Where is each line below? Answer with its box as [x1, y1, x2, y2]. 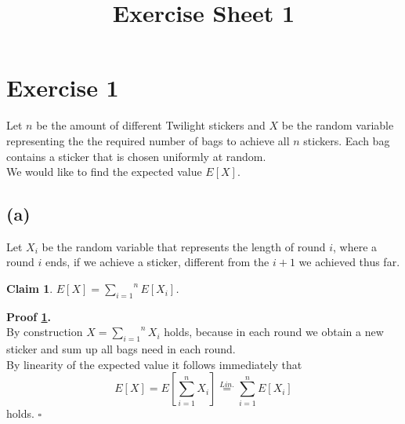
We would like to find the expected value [6, 163, 202, 180]
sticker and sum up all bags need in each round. [6, 341, 236, 357]
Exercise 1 [6, 71, 119, 104]
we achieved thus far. [298, 254, 400, 270]
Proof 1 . [6, 308, 51, 324]
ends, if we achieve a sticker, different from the [45, 254, 269, 270]
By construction [6, 323, 83, 340]
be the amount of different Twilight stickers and [36, 117, 266, 133]
